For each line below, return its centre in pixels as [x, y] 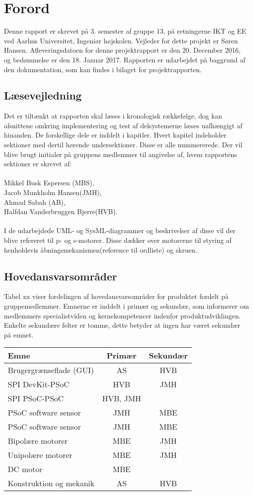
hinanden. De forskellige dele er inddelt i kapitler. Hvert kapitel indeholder [115, 135]
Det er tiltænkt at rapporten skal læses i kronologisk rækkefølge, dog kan [113, 116]
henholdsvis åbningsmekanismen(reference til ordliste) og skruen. [101, 249]
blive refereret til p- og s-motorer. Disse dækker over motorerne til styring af [118, 240]
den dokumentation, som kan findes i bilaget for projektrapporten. [103, 69]
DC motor [25, 469]
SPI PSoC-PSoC [36, 398]
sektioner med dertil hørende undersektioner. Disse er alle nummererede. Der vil [123, 145]
